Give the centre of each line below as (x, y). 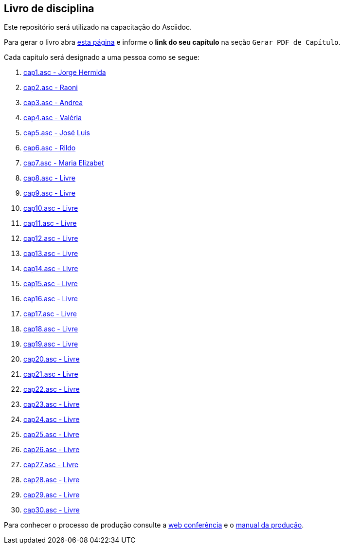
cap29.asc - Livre (52, 495)
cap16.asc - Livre (51, 299)
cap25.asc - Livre (52, 435)
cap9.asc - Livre (49, 193)
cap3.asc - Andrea (53, 103)
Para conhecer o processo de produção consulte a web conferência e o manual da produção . (154, 525)
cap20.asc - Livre (52, 359)
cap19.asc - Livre (51, 344)
